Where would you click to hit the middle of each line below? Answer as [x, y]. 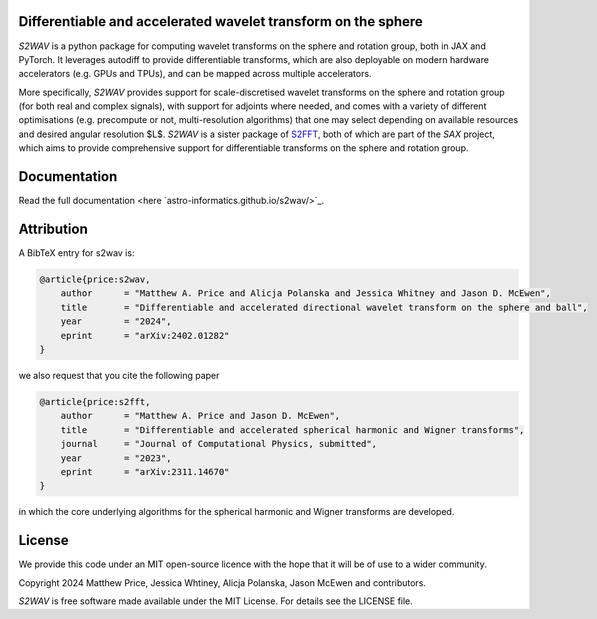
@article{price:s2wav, [95, 279]
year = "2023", [116, 458]
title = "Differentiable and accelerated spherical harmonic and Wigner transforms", [292, 429]
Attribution [53, 228]
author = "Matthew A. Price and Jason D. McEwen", [200, 416]
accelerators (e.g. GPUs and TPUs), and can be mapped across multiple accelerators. [195, 74]
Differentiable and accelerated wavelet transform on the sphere [221, 21]
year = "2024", [116, 321]
